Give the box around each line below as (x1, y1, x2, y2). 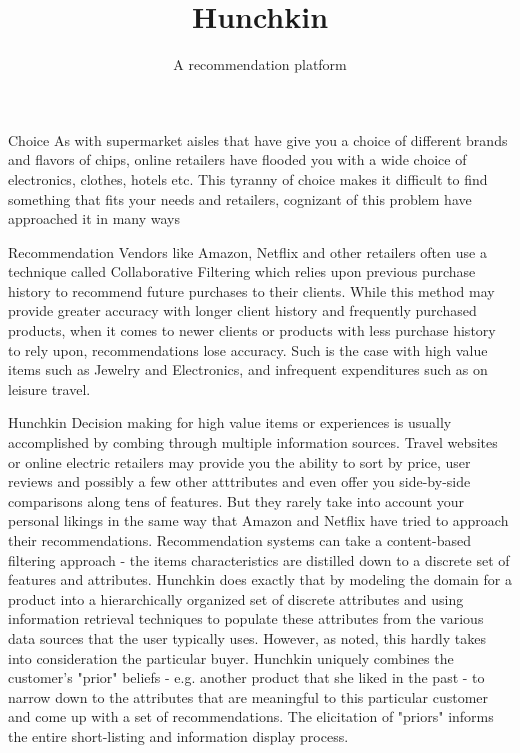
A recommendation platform (173, 54, 347, 75)
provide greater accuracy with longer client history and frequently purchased (8, 300, 477, 321)
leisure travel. (8, 378, 91, 399)
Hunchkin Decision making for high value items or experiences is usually (8, 412, 452, 433)
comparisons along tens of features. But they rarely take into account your (8, 490, 465, 511)
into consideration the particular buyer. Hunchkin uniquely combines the (8, 647, 454, 668)
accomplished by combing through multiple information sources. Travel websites (8, 432, 498, 453)
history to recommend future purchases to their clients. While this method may (8, 280, 495, 301)
